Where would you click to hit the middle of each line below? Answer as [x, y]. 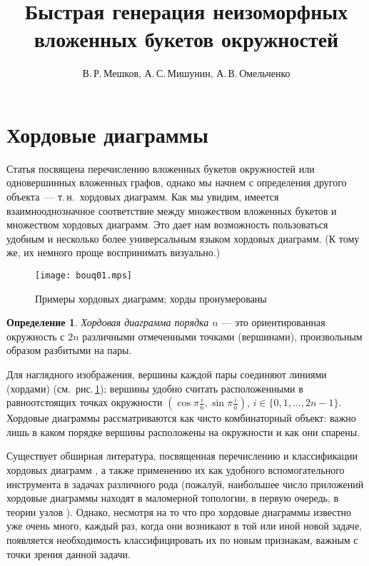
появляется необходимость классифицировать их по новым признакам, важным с [182, 539]
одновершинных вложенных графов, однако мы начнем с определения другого [177, 182]
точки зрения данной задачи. [69, 554]
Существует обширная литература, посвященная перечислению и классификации [182, 456]
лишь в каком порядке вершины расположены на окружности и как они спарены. [183, 431]
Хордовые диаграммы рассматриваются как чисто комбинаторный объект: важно [181, 418]
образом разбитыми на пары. [69, 350]
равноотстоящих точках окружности [85, 402]
